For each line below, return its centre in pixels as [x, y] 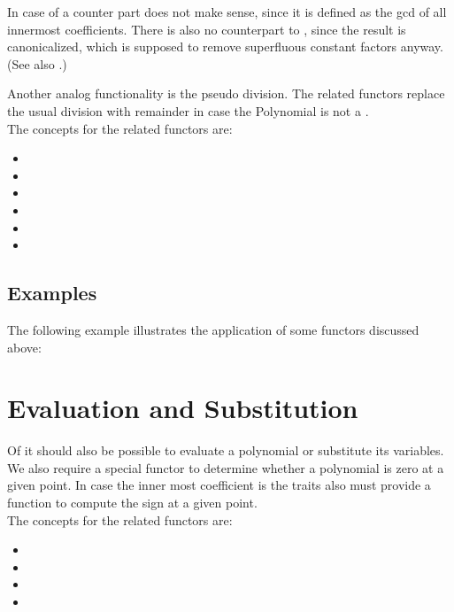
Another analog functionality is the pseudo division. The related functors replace [226, 93]
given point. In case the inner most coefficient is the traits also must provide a [219, 485]
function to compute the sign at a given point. [132, 503]
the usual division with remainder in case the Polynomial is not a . [188, 110]
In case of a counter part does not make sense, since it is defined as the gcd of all [227, 12]
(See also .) [37, 63]
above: [24, 347]
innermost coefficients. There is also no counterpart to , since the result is [207, 29]
